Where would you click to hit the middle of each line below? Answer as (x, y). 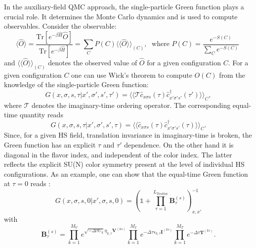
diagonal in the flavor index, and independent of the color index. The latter (118, 154)
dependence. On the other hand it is (179, 144)
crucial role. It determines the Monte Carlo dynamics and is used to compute (121, 16)
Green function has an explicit (50, 144)
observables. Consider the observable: (60, 26)
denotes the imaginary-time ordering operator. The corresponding (131, 105)
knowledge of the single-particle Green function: (76, 84)
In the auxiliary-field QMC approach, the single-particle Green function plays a (124, 6)
